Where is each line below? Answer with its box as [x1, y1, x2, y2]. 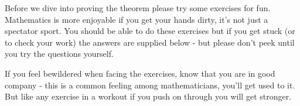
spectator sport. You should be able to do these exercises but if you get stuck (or [5, 25, 295, 37]
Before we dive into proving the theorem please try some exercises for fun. [5, 2, 271, 13]
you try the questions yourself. [5, 47, 114, 60]
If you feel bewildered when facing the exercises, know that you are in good [5, 67, 275, 79]
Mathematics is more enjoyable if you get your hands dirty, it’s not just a [5, 13, 268, 25]
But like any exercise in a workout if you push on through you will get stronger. [5, 90, 292, 102]
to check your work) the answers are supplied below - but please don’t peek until [5, 36, 295, 48]
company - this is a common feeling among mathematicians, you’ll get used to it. [5, 78, 295, 91]
